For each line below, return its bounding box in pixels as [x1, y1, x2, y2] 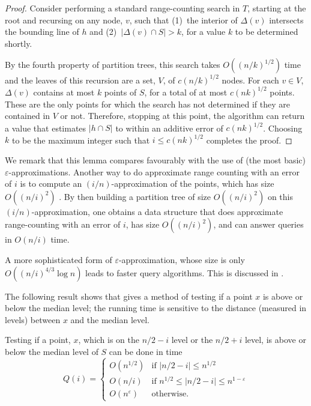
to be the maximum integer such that [11, 133, 150, 146]
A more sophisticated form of [5, 253, 112, 265]
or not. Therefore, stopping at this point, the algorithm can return [60, 109, 305, 122]
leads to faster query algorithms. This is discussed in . [85, 266, 284, 279]
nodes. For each [222, 73, 279, 86]
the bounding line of [5, 25, 79, 38]
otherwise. [151, 389, 189, 398]
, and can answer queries [213, 218, 304, 231]
